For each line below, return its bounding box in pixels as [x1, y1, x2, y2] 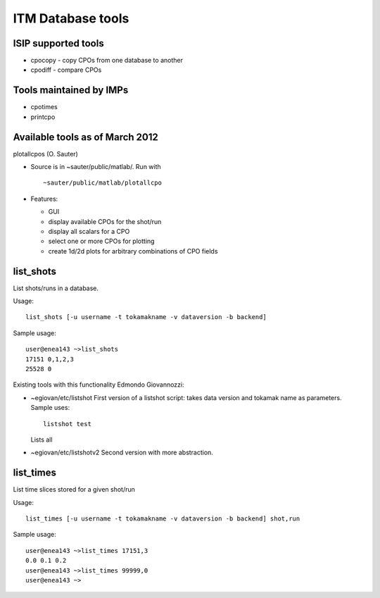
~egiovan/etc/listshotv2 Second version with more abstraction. [30, 448, 214, 457]
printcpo [30, 113, 56, 121]
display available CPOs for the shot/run [48, 217, 162, 225]
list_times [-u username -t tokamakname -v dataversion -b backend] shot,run [25, 515, 300, 523]
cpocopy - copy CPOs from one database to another [30, 56, 183, 65]
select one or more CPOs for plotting [48, 237, 155, 246]
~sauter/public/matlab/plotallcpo [43, 179, 162, 187]
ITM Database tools [13, 11, 129, 26]
